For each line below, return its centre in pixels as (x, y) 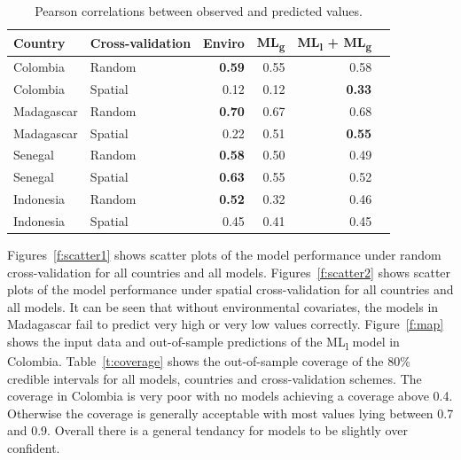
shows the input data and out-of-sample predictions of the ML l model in (203, 342)
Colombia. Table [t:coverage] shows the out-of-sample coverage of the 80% (209, 361)
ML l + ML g (335, 43)
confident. (34, 448)
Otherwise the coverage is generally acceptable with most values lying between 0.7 (230, 413)
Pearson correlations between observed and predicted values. (199, 11)
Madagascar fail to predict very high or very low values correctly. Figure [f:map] (226, 324)
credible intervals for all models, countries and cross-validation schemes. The (215, 378)
